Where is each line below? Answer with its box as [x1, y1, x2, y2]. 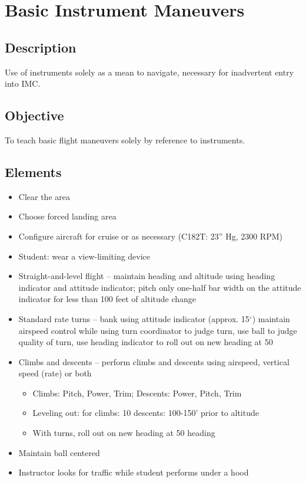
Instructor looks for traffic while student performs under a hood [18, 466, 249, 478]
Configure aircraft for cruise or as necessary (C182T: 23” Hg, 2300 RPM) [18, 229, 282, 242]
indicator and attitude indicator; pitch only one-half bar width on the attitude [18, 281, 301, 293]
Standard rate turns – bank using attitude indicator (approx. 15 [18, 312, 250, 324]
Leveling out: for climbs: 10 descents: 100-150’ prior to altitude [32, 406, 259, 419]
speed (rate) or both [18, 367, 92, 379]
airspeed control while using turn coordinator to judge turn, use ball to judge [18, 324, 297, 336]
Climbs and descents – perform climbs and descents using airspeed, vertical [18, 355, 290, 368]
